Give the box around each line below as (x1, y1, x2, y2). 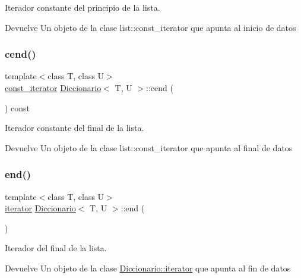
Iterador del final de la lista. (5, 242, 107, 254)
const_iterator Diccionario (5, 82, 102, 93)
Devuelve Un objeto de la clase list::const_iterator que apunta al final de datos (5, 141, 293, 154)
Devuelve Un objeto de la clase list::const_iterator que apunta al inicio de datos (5, 21, 296, 33)
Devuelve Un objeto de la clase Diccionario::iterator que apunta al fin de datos (5, 261, 291, 274)
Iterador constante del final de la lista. (5, 121, 144, 134)
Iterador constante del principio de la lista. (5, 1, 160, 13)
